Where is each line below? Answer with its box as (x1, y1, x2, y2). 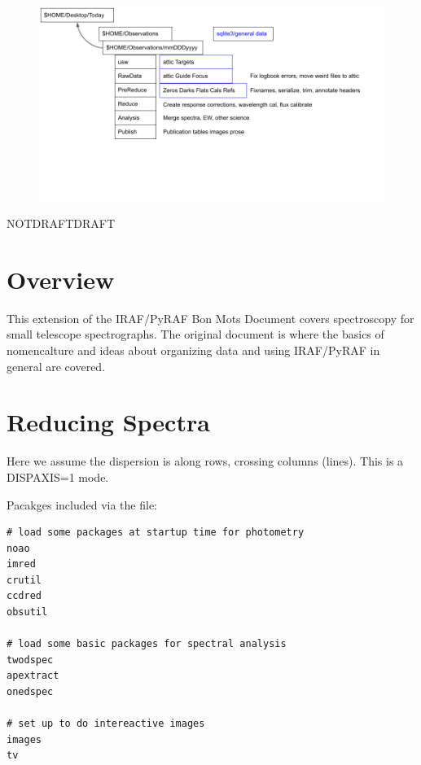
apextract (7, 670, 59, 682)
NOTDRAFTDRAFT (7, 215, 115, 232)
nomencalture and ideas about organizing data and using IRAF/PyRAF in (7, 342, 380, 358)
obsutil (7, 606, 48, 619)
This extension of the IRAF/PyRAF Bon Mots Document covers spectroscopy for (7, 309, 414, 326)
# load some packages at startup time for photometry (7, 527, 305, 539)
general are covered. (7, 357, 106, 374)
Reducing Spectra (7, 405, 210, 439)
